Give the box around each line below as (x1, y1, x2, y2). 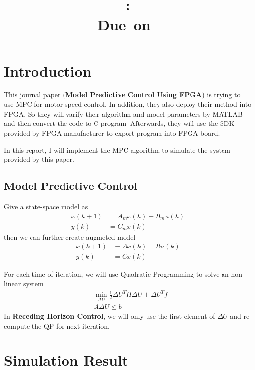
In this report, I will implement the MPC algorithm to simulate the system (4, 144, 230, 154)
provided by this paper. (4, 154, 74, 164)
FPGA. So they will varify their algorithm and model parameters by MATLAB (4, 108, 243, 119)
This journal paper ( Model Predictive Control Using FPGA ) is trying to (4, 89, 241, 99)
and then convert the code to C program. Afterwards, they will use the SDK (4, 118, 235, 128)
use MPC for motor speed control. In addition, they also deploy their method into (4, 99, 252, 109)
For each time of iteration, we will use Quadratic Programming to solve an (4, 269, 229, 279)
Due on (97, 14, 151, 34)
